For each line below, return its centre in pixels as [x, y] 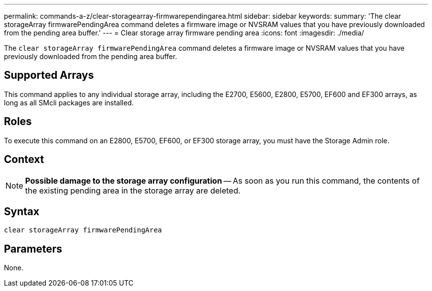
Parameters [33, 249]
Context [24, 160]
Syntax [22, 211]
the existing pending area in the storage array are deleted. [133, 190]
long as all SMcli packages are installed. [69, 102]
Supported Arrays [49, 75]
